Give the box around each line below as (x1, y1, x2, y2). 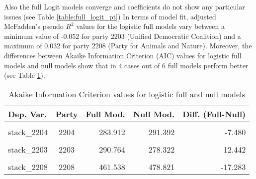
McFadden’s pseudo (4, 21, 64, 31)
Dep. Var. (8, 108, 47, 120)
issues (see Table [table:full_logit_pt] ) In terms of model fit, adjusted (4, 11, 216, 21)
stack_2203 (8, 143, 48, 155)
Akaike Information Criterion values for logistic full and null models (8, 88, 245, 100)
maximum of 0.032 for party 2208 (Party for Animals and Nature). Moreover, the (4, 40, 252, 51)
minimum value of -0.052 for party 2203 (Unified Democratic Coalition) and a (4, 30, 241, 41)
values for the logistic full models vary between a (76, 21, 225, 31)
